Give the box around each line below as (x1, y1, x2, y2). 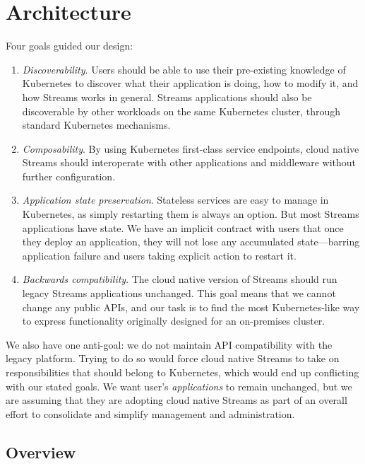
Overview (6, 441, 76, 463)
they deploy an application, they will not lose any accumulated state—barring (22, 234, 360, 249)
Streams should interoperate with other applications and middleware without (22, 155, 356, 170)
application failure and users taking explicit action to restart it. (22, 248, 297, 262)
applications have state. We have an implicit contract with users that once (22, 220, 344, 235)
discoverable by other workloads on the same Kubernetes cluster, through (22, 103, 340, 118)
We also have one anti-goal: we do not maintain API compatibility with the (6, 337, 333, 352)
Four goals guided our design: (6, 38, 133, 53)
